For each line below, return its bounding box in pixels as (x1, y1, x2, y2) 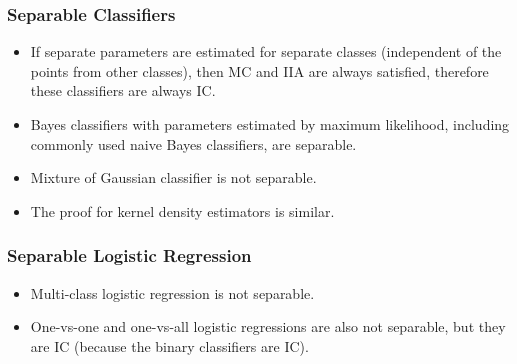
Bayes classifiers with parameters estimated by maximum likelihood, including (30, 114, 510, 134)
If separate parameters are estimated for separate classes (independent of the (30, 41, 502, 62)
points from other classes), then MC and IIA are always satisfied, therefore (30, 60, 489, 81)
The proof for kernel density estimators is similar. (30, 200, 335, 221)
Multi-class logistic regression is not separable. (30, 282, 315, 303)
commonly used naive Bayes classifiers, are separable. (30, 133, 357, 154)
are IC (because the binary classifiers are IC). (30, 335, 309, 356)
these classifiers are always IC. (30, 80, 216, 101)
